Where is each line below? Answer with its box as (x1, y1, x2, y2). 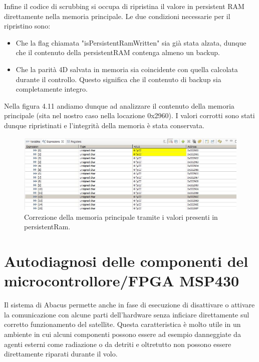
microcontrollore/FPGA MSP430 (4, 270, 239, 291)
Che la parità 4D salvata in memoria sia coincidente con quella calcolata (16, 64, 238, 74)
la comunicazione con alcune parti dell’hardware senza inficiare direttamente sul (4, 309, 249, 319)
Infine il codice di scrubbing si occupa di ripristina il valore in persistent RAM (4, 1, 244, 11)
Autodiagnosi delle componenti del (4, 251, 248, 271)
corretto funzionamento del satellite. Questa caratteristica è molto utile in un (4, 319, 241, 329)
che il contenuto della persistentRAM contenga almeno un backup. (16, 47, 220, 58)
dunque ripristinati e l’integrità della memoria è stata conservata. (4, 120, 204, 130)
